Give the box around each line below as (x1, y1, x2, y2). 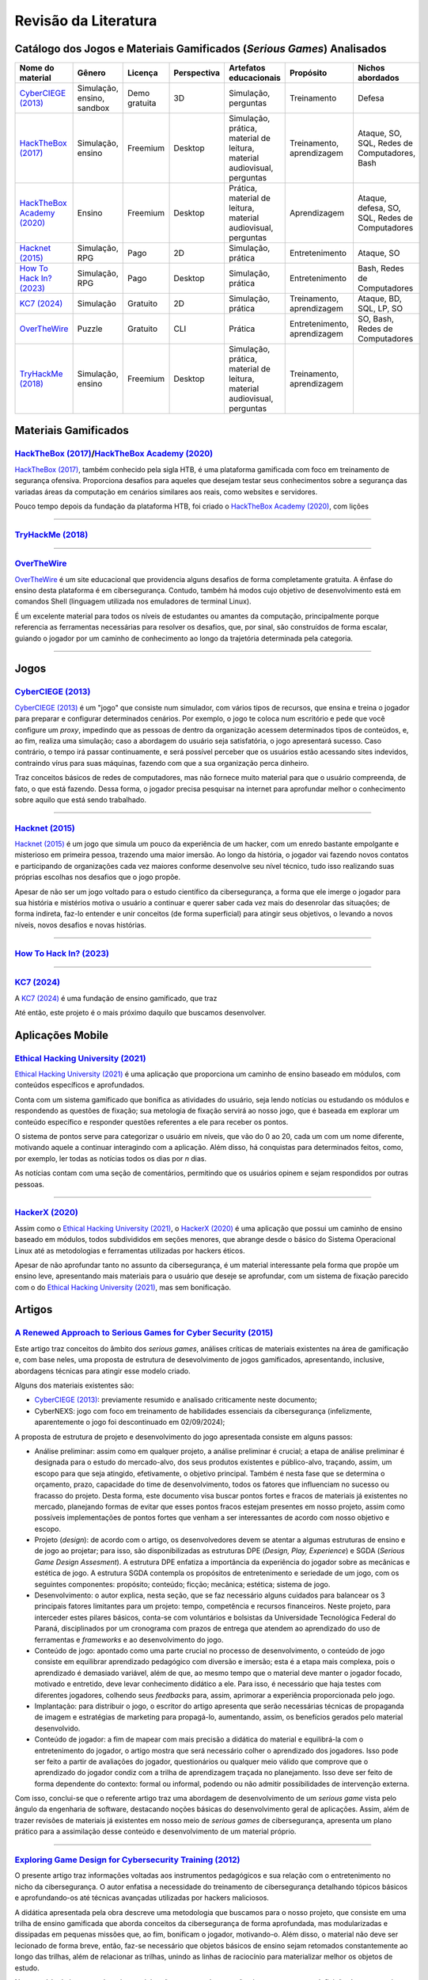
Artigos (14, 1303, 53, 1316)
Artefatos (228, 63, 266, 74)
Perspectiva (173, 67, 221, 78)
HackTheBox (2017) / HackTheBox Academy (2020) (14, 448, 214, 459)
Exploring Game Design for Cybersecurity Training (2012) (14, 1854, 241, 1865)
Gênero (77, 67, 106, 78)
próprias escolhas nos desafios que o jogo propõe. (14, 872, 181, 882)
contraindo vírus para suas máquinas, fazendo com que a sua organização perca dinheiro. (14, 758, 309, 767)
